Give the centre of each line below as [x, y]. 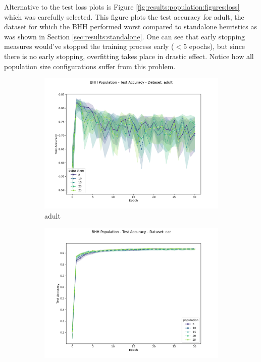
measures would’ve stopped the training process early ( [89, 46]
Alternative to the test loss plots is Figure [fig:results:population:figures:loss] [122, 7]
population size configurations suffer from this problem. [90, 66]
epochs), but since [217, 46]
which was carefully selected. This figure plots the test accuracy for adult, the [124, 16]
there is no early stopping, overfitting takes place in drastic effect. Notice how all [129, 56]
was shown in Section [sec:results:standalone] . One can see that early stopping [125, 36]
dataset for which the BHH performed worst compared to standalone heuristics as [130, 27]
